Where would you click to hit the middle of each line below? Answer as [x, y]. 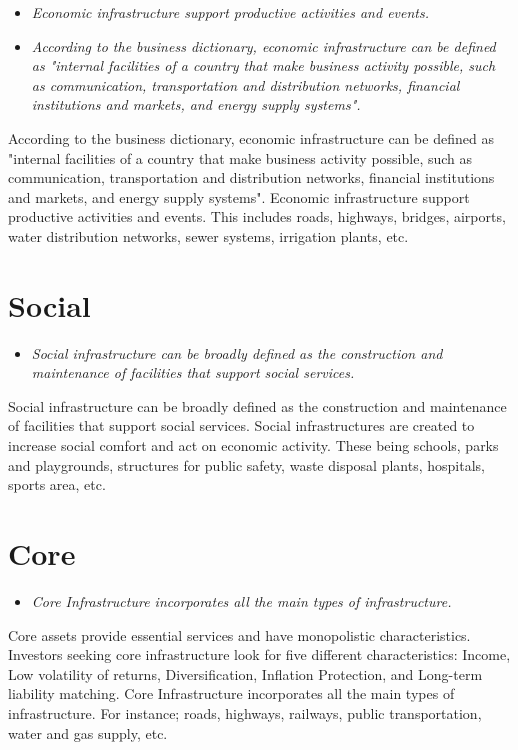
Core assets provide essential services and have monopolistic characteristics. [239, 634]
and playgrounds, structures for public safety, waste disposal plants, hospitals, [246, 464]
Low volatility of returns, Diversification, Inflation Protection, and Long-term [245, 673]
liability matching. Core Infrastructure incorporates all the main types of [231, 693]
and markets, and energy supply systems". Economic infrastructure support [239, 196]
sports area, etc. [57, 484]
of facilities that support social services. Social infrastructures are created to [241, 425]
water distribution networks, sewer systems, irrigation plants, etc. [208, 235]
